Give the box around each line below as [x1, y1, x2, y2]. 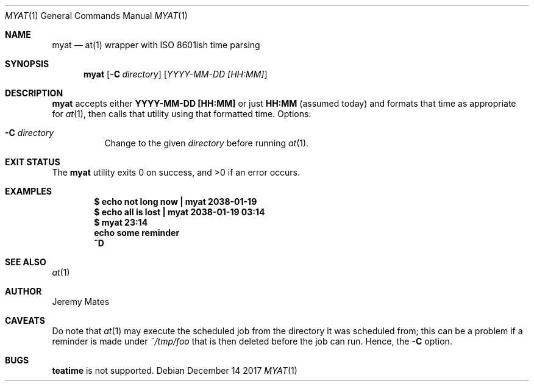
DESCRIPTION [5, 88, 63, 98]
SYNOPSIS [5, 59, 49, 69]
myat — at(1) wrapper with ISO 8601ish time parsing [52, 40, 260, 50]
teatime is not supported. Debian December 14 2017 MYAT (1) [52, 365, 297, 376]
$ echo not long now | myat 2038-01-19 [94, 196, 257, 207]
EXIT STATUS [5, 157, 60, 167]
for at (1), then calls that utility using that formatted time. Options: [52, 109, 311, 119]
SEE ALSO [5, 257, 46, 267]
